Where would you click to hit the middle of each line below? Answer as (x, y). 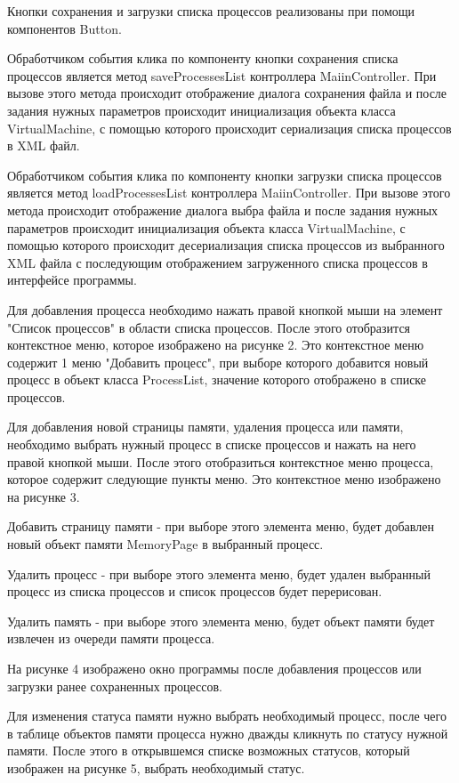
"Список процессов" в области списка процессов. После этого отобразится (209, 327)
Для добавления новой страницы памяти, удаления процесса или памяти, (205, 427)
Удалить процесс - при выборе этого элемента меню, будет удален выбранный (219, 573)
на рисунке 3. (44, 496)
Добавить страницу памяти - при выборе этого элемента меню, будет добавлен (221, 526)
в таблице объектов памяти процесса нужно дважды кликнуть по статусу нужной (228, 733)
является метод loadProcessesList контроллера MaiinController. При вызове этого (229, 193)
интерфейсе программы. (72, 280)
